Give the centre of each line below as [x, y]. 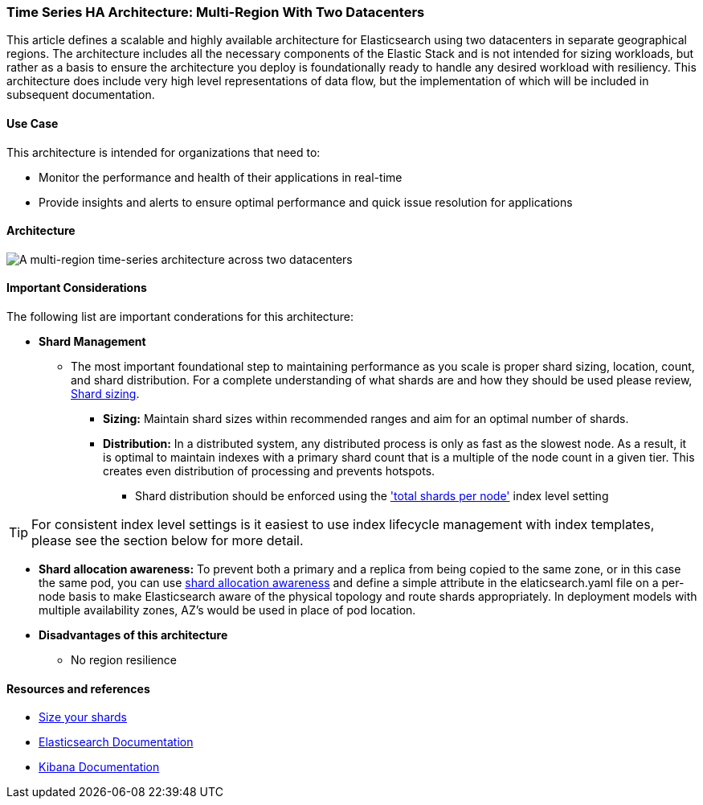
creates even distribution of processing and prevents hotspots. [269, 471]
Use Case [33, 123]
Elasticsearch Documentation [116, 742]
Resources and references [78, 688]
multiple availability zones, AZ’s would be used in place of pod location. [227, 610]
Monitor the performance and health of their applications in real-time [221, 177]
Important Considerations [77, 288]
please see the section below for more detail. [168, 541]
